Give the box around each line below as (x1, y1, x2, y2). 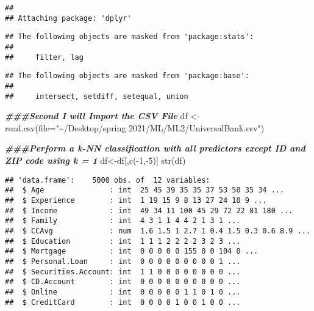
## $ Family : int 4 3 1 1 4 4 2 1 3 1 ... (5, 216, 241, 225)
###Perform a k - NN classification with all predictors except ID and (5, 142, 305, 155)
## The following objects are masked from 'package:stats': (5, 32, 254, 42)
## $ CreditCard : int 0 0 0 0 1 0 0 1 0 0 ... (5, 298, 241, 307)
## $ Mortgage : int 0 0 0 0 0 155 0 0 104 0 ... (5, 247, 259, 256)
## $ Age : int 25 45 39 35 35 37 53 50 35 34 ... (5, 186, 285, 195)
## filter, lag (5, 53, 84, 62)
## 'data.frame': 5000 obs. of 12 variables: (5, 175, 210, 185)
